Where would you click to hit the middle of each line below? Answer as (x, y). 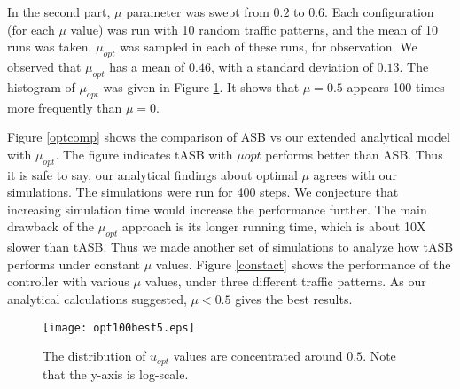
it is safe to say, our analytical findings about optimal (152, 174)
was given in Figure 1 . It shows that (201, 86)
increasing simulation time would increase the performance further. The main (217, 209)
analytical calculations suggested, (97, 298)
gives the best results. (294, 298)
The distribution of (94, 356)
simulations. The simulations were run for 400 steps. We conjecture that (203, 192)
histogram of (41, 86)
